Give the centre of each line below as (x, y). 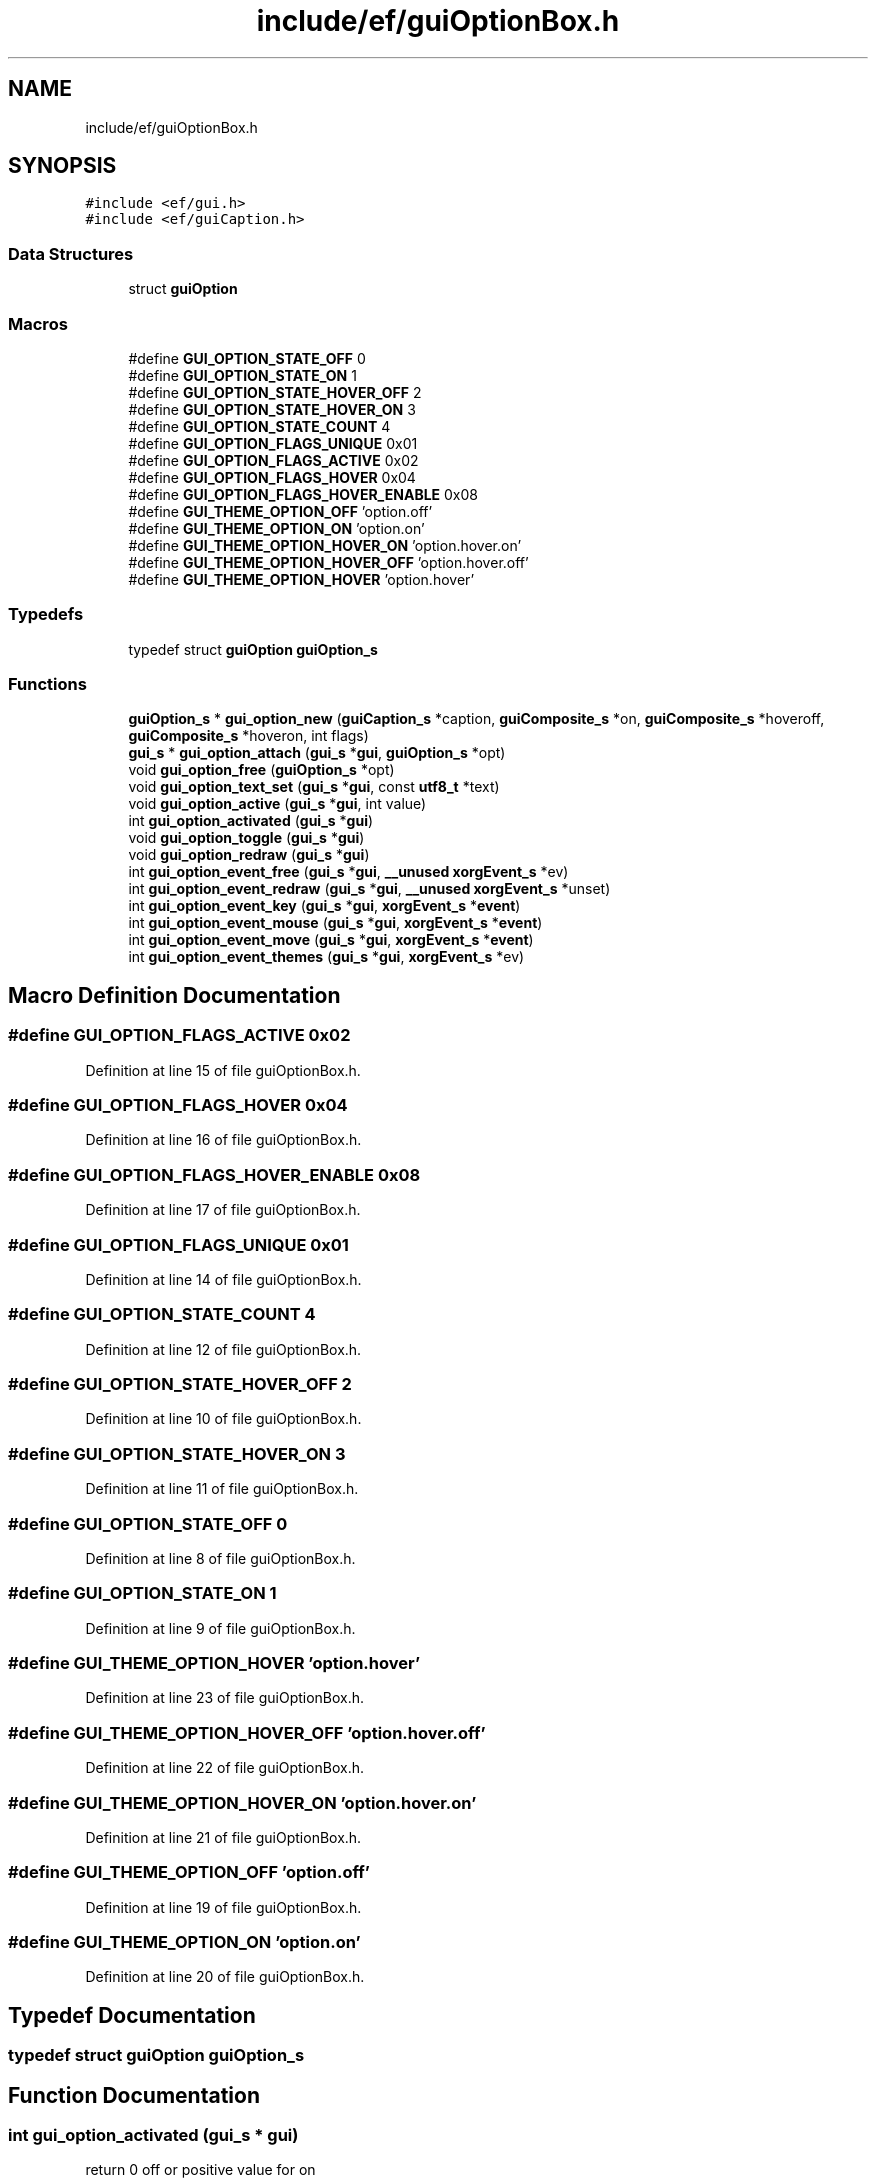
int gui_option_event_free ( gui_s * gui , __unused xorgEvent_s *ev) (348, 872)
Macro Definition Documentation (174, 995)
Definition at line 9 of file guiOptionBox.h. (220, 1628)
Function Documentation (134, 2095)
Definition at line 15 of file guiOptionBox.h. (223, 1070)
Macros (38, 323)
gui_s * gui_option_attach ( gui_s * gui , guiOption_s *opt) (317, 753)
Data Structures (71, 253)
